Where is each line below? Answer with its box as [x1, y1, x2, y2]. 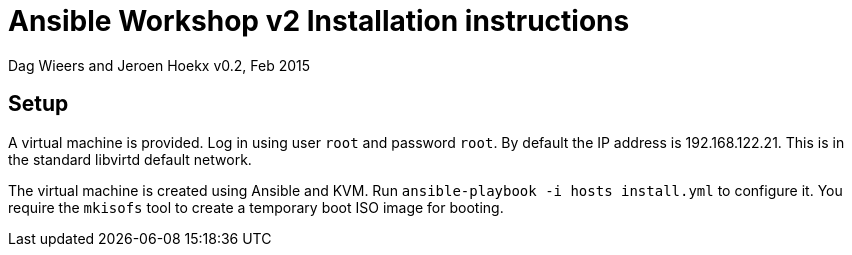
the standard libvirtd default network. [8, 150, 252, 168]
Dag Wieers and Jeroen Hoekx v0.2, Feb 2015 [8, 56, 311, 74]
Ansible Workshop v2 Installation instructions [8, 4, 630, 38]
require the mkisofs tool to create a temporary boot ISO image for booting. [8, 198, 504, 216]
